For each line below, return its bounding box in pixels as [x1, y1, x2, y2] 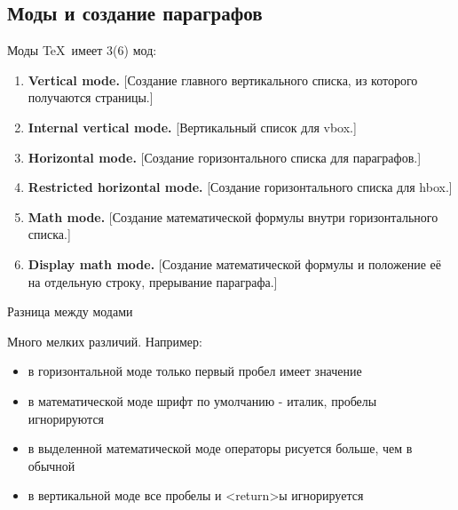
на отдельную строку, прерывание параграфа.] [28, 272, 278, 291]
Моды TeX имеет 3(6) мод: [7, 41, 157, 60]
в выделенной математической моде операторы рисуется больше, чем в [28, 439, 413, 458]
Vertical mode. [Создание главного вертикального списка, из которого [28, 70, 418, 89]
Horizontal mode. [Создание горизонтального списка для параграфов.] [28, 147, 422, 166]
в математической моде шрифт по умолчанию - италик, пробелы [28, 391, 377, 410]
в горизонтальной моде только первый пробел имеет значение [28, 362, 362, 380]
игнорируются [28, 409, 105, 427]
